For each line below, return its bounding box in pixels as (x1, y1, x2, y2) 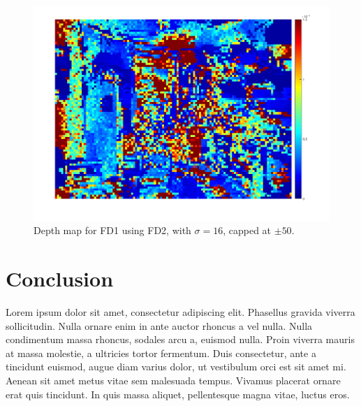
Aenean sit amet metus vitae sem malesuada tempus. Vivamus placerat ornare (6, 373, 341, 387)
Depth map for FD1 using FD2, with (34, 223, 191, 238)
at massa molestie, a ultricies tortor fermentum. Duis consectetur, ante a (6, 345, 316, 360)
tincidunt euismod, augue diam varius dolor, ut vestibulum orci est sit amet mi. (6, 359, 346, 374)
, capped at (223, 223, 272, 238)
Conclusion (6, 264, 114, 293)
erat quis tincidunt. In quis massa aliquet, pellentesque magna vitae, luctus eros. (6, 386, 350, 401)
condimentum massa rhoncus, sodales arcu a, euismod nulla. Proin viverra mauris (6, 332, 355, 347)
